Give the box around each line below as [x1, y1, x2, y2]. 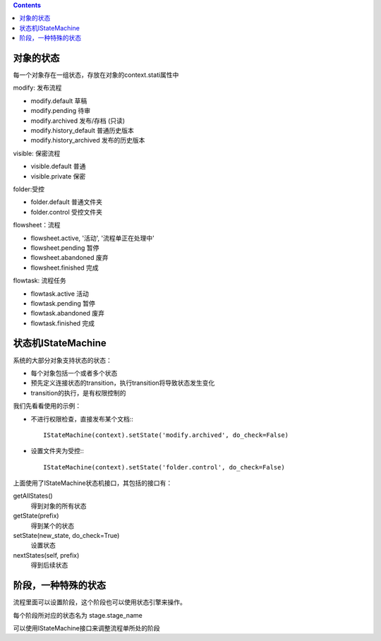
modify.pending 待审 [30, 107, 91, 115]
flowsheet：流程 [13, 221, 61, 229]
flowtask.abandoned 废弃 [30, 309, 105, 318]
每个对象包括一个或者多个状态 [30, 369, 118, 377]
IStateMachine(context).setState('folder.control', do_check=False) [43, 463, 285, 471]
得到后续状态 [30, 561, 68, 570]
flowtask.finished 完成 [30, 318, 95, 328]
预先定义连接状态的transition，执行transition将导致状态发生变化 [30, 378, 215, 388]
